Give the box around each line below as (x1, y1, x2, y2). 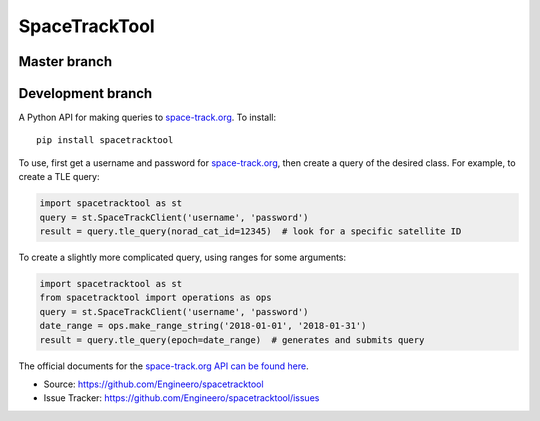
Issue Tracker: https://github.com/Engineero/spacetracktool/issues (43, 392, 320, 404)
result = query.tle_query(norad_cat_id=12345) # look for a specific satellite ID (39, 226, 462, 237)
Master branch (18, 53, 113, 70)
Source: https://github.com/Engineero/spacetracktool (43, 378, 264, 390)
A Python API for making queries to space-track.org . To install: (18, 111, 277, 124)
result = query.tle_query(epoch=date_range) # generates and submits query (39, 334, 425, 345)
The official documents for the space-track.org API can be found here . (18, 360, 309, 372)
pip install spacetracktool (36, 135, 174, 146)
